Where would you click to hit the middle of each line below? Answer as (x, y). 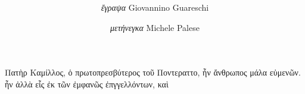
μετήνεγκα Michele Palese (155, 27)
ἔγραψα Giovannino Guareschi (155, 7)
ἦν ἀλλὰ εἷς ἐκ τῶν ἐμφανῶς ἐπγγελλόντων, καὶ (87, 84)
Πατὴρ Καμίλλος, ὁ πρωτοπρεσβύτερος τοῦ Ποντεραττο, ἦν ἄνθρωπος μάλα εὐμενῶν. (153, 72)
